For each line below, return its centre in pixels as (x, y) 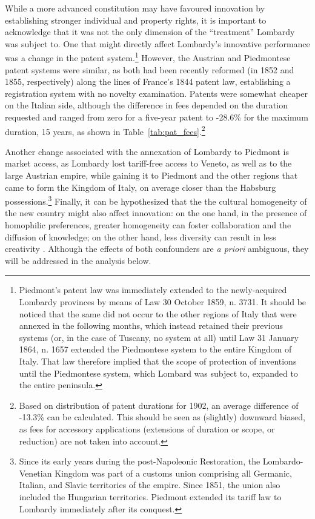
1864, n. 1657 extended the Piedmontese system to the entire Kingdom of (155, 349)
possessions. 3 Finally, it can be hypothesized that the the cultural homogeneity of (156, 200)
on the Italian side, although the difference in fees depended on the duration (146, 105)
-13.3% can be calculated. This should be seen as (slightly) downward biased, (162, 417)
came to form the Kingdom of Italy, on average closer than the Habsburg (141, 187)
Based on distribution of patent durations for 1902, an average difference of (159, 405)
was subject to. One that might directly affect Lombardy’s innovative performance (157, 43)
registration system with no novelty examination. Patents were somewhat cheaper (157, 93)
